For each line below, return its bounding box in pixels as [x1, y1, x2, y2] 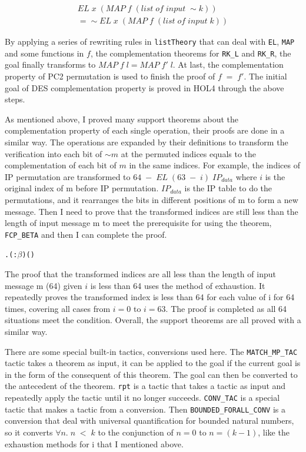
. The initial [244, 69, 287, 82]
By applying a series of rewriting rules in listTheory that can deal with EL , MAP [5, 35, 295, 48]
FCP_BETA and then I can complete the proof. [5, 228, 167, 240]
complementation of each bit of [5, 159, 117, 171]
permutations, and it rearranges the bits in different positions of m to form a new [5, 193, 298, 205]
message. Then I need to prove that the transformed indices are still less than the [5, 205, 298, 217]
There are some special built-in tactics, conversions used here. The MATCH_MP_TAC [5, 345, 298, 357]
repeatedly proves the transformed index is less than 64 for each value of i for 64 [5, 291, 295, 303]
